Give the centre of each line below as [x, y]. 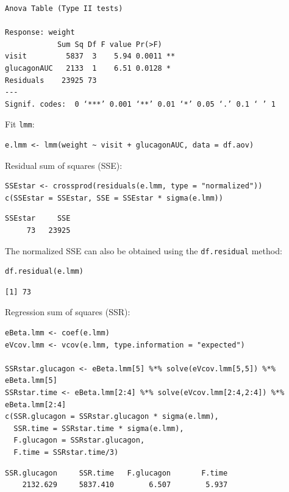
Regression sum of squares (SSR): [68, 312]
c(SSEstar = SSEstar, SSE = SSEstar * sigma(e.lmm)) [114, 198]
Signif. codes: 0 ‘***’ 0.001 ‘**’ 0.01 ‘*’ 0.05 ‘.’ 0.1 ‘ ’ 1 [140, 104]
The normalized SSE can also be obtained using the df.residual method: [144, 250]
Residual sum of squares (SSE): [64, 165]
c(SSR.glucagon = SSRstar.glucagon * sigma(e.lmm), [112, 417]
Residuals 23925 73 [51, 80]
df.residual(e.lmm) [44, 272]
